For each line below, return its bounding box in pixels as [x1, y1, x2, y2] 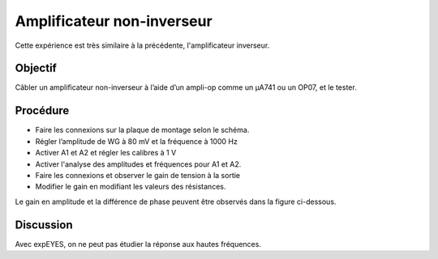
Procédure [15, 104, 70, 117]
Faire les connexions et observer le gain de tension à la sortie [35, 170, 241, 180]
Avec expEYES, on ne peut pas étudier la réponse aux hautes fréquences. [15, 239, 261, 248]
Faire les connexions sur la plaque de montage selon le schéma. [35, 125, 250, 135]
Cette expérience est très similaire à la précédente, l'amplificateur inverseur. [15, 40, 270, 50]
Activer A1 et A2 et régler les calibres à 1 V [35, 148, 177, 158]
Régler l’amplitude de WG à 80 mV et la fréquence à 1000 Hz [35, 136, 238, 146]
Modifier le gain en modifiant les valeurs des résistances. [35, 182, 226, 192]
